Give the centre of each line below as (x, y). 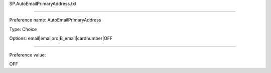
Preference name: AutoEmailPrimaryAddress (55, 20)
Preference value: (28, 54)
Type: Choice (23, 29)
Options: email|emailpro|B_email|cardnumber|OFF (61, 38)
